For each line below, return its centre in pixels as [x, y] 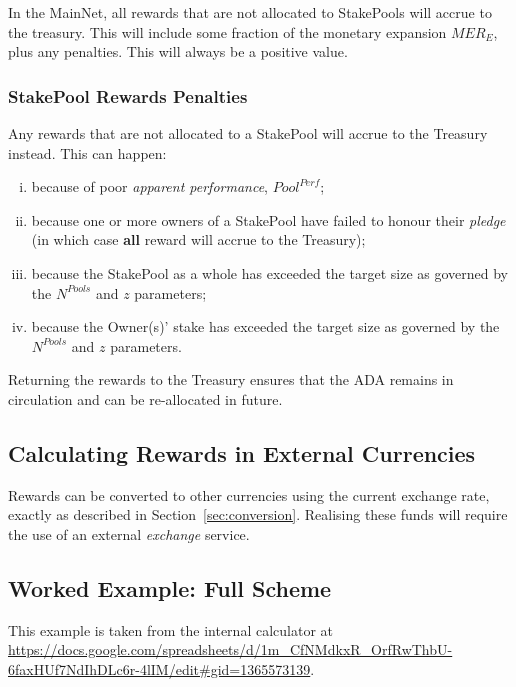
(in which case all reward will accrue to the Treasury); [198, 239]
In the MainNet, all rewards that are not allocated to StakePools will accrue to [250, 12]
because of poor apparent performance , [150, 186]
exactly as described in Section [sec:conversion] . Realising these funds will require [258, 514]
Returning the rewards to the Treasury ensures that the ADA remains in [231, 379]
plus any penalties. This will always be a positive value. [178, 51]
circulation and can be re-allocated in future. [145, 398]
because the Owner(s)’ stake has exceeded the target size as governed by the [265, 326]
